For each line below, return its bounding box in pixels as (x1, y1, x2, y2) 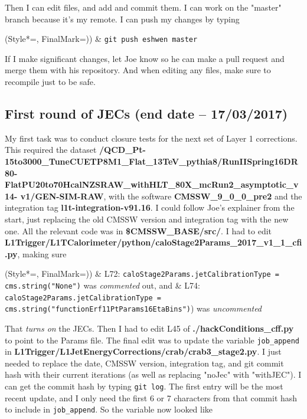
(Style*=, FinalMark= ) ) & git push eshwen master (5, 32, 198, 45)
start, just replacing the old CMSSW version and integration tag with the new (5, 212, 289, 225)
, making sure (17, 247, 67, 260)
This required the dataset (5, 143, 97, 156)
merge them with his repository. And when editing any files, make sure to (5, 64, 271, 76)
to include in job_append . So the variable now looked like (5, 403, 213, 415)
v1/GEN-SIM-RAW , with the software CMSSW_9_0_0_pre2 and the (20, 189, 302, 202)
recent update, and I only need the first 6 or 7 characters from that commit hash (5, 391, 298, 404)
